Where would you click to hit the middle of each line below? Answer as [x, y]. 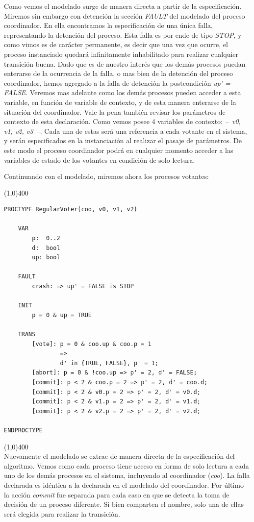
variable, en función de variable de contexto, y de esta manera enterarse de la [120, 102]
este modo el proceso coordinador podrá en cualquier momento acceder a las [119, 150]
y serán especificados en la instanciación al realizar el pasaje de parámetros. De [123, 140]
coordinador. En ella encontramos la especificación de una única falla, [108, 25]
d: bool [46, 248]
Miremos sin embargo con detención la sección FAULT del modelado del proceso [125, 15]
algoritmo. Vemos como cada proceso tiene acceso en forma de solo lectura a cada [127, 465]
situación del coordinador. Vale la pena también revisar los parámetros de [115, 112]
